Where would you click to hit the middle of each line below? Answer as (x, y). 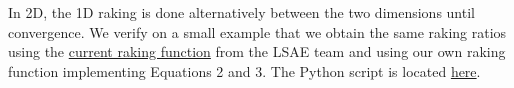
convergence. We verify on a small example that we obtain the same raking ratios (257, 31)
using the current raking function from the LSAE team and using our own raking (257, 51)
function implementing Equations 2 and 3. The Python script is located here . (244, 70)
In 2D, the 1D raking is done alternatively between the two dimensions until (241, 12)
